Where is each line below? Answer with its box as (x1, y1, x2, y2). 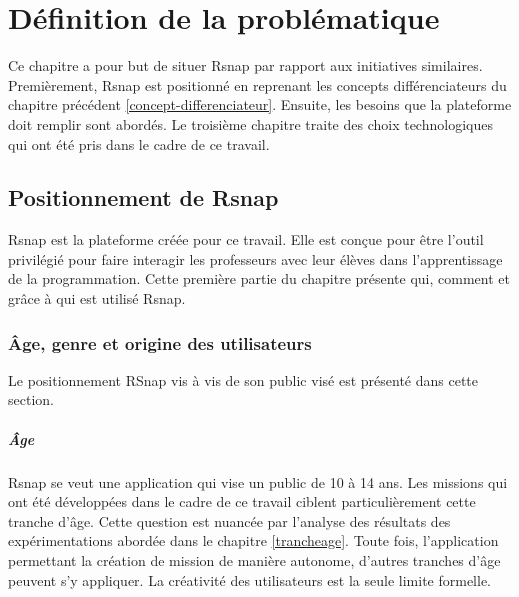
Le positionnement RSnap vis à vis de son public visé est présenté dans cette (8, 369, 478, 390)
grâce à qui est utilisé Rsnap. (8, 288, 186, 309)
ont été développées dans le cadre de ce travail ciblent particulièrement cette (8, 491, 476, 512)
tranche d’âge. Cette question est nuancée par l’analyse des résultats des (8, 510, 451, 531)
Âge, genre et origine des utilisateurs (8, 330, 312, 355)
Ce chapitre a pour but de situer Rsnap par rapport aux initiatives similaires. (8, 55, 483, 76)
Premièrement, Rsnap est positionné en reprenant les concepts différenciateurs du (8, 74, 507, 95)
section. (8, 389, 54, 410)
